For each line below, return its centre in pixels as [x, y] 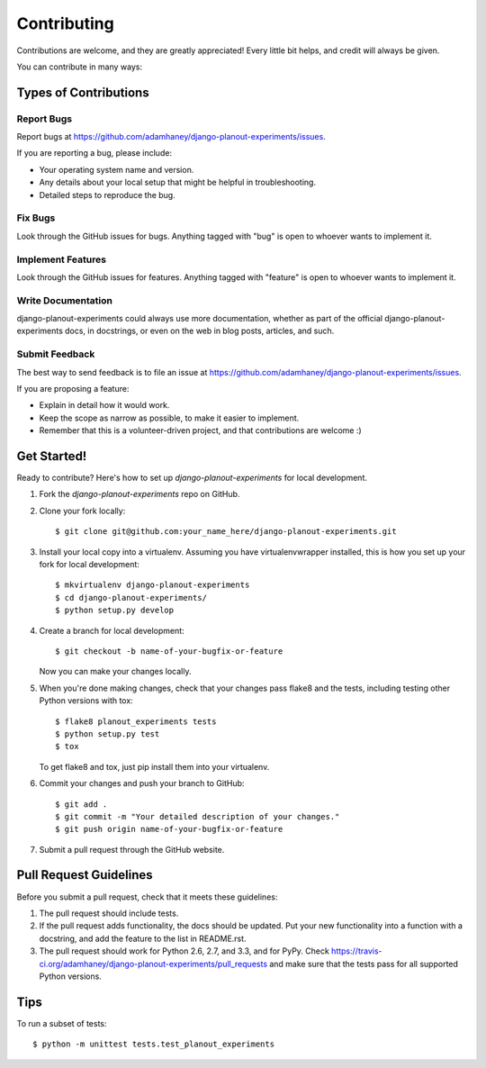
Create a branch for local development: [112, 630]
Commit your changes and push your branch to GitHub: [142, 783]
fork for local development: [89, 565]
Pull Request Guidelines [85, 875]
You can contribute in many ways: [80, 67]
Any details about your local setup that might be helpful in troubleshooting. [178, 182]
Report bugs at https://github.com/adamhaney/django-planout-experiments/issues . [171, 137]
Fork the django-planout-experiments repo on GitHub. [139, 494]
